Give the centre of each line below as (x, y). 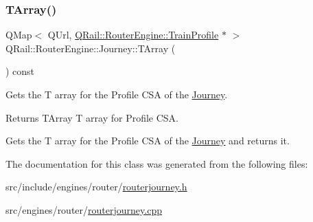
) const (20, 71)
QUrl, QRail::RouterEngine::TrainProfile (133, 35)
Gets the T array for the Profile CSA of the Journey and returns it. (148, 141)
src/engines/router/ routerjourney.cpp (84, 209)
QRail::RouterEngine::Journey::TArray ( (91, 48)
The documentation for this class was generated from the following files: (157, 163)
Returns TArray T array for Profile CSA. (92, 117)
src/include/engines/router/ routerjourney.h (96, 187)
